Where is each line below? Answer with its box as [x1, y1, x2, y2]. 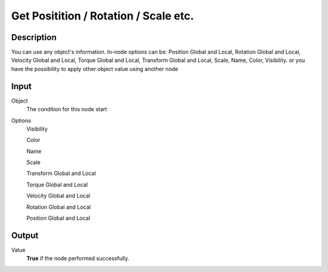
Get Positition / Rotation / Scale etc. [11, 9, 194, 22]
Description [11, 32, 57, 42]
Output [11, 230, 39, 240]
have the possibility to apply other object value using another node [11, 65, 179, 72]
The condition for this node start [26, 106, 108, 113]
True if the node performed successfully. [26, 255, 130, 262]
